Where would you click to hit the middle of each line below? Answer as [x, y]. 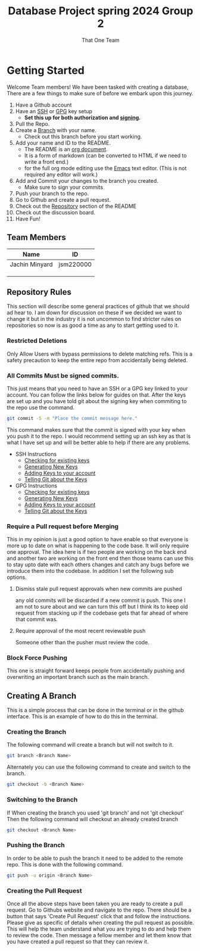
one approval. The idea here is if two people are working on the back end [97, 552]
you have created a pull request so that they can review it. [78, 941]
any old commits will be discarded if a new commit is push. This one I [101, 600]
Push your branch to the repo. [52, 193]
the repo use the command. [41, 407]
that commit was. [37, 619]
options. [17, 577]
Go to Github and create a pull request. [63, 199]
